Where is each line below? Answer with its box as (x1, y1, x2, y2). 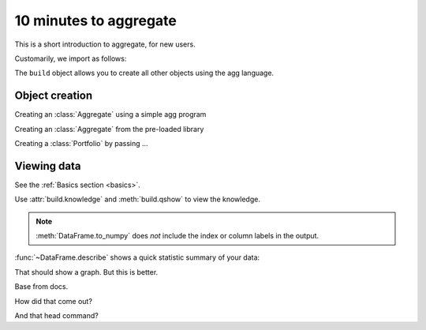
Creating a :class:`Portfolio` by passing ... (14, 139, 149, 148)
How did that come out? (14, 296, 92, 306)
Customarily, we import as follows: (14, 54, 127, 63)
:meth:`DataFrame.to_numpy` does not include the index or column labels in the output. (35, 231, 319, 241)
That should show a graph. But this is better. (14, 267, 159, 276)
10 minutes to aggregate (14, 12, 177, 29)
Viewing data (14, 159, 81, 173)
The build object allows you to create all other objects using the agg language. (14, 68, 275, 78)
